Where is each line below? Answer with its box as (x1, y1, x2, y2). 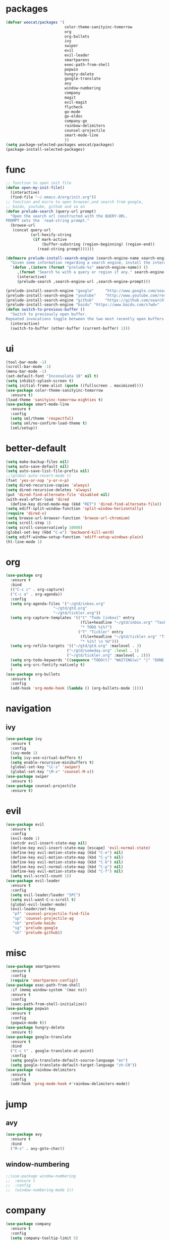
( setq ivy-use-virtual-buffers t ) (10, 755, 83, 760)
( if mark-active (32, 237, 67, 242)
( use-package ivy (6, 737, 42, 742)
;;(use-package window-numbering (6, 1173, 76, 1179)
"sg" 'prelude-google (12, 925, 58, 930)
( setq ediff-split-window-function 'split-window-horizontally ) (6, 506, 144, 511)
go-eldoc (64, 114, 83, 119)
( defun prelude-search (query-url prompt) (6, 208, 96, 214)
